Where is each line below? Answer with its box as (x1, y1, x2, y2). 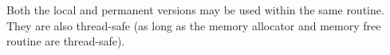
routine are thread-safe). (6, 33, 125, 49)
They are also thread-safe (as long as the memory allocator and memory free (6, 17, 381, 33)
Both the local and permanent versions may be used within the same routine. (6, 2, 384, 18)
